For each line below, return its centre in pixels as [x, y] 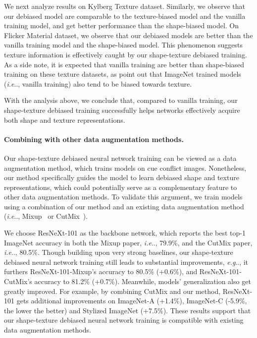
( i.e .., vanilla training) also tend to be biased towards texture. [98, 83]
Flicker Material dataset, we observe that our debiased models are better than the [128, 35]
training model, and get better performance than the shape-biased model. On [122, 25]
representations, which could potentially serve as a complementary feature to [121, 187]
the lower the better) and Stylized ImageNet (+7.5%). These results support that [128, 310]
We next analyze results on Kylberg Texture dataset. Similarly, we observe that [125, 6]
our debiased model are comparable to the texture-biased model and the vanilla [125, 16]
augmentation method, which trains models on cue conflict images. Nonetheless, [125, 168]
